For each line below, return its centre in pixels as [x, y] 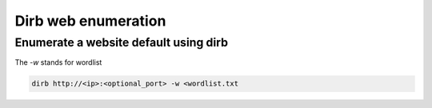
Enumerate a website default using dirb [121, 42]
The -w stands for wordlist [58, 62]
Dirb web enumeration [90, 21]
